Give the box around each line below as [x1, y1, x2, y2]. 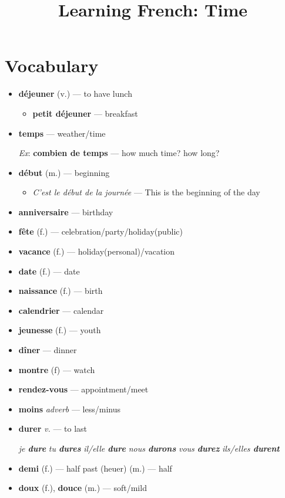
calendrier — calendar [18, 304, 104, 316]
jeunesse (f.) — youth [18, 324, 101, 336]
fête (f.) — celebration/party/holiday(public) [18, 225, 183, 238]
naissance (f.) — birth [18, 284, 103, 297]
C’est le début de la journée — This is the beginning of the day [32, 186, 260, 198]
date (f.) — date [18, 265, 80, 277]
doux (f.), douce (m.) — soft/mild [18, 482, 147, 494]
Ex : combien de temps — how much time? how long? [18, 147, 220, 159]
